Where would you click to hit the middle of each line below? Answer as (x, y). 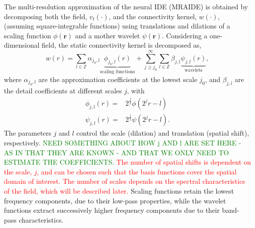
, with (136, 90)
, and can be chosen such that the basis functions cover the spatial (137, 171)
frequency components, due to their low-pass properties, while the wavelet (115, 200)
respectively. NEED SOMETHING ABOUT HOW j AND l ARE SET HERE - (123, 143)
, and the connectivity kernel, (153, 16)
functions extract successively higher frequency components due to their (112, 210)
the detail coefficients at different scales (63, 90)
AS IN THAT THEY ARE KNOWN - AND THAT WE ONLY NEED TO (116, 152)
